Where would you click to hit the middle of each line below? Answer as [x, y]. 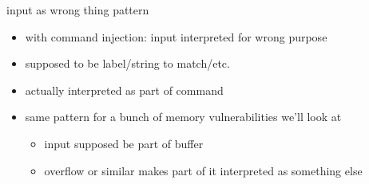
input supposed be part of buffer [124, 143]
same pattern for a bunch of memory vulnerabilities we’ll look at [183, 117]
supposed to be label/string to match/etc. [127, 63]
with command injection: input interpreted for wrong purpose [176, 36]
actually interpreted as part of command [124, 90]
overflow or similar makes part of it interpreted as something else [203, 170]
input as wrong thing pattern [78, 10]
